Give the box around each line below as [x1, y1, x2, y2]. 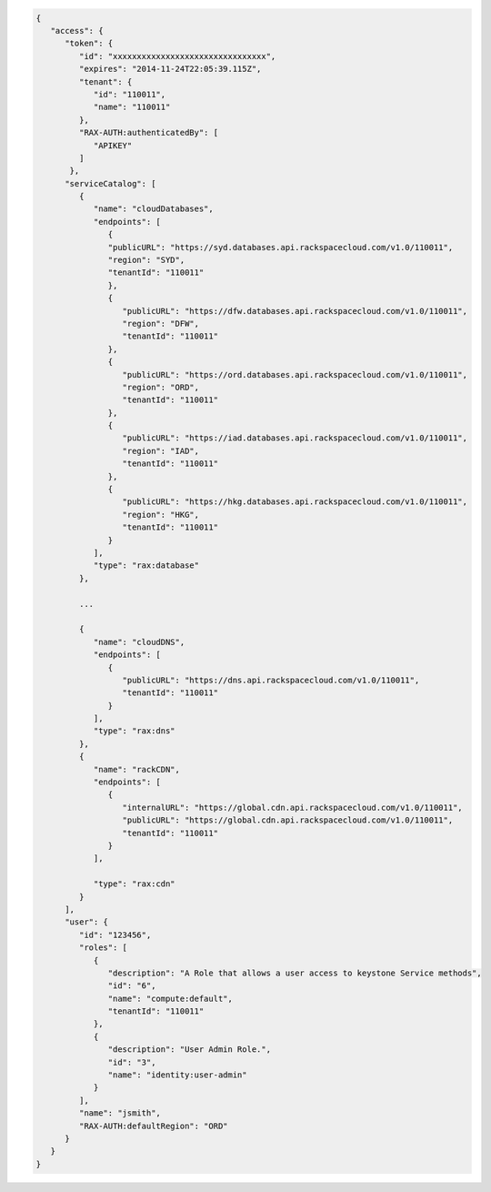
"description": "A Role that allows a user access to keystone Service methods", [107, 967, 482, 978]
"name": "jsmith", [78, 1108, 161, 1118]
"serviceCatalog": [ [65, 178, 156, 188]
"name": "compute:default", [107, 993, 234, 1004]
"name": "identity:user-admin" [107, 1070, 247, 1080]
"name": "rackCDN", [93, 764, 181, 774]
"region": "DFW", [122, 318, 200, 328]
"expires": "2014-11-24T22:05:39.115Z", [78, 64, 262, 75]
